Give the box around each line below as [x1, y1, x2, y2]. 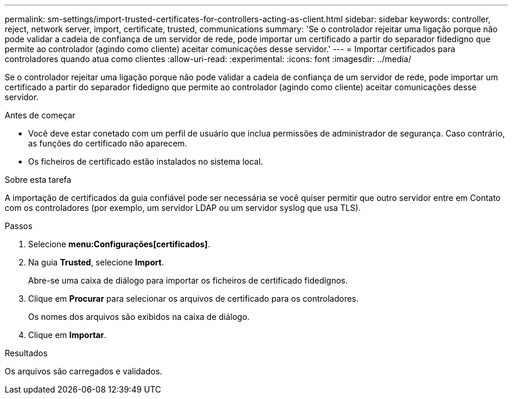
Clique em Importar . [28, 330, 107, 340]
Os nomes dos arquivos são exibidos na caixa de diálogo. [28, 312, 250, 322]
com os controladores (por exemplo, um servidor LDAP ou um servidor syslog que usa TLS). [5, 203, 361, 213]
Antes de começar [5, 110, 76, 120]
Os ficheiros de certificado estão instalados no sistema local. [28, 156, 264, 166]
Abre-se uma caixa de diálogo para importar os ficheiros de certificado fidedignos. [28, 275, 348, 285]
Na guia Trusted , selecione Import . [28, 257, 164, 267]
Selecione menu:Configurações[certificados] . [28, 239, 210, 249]
